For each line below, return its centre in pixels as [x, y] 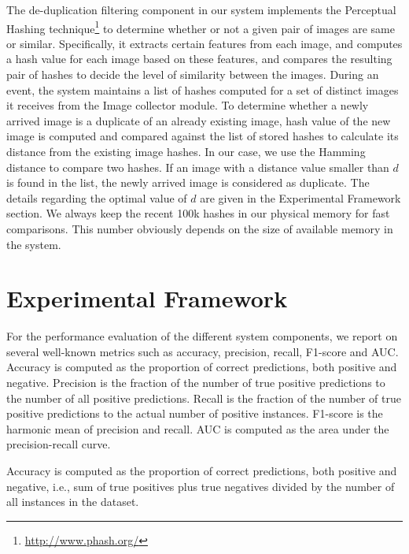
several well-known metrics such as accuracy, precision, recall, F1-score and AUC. [203, 351]
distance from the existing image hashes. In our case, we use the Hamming [186, 151]
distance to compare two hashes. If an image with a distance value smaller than [198, 167]
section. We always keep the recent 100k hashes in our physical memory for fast [198, 213]
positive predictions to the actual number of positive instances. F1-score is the [195, 413]
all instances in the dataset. [73, 502]
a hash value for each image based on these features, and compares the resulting [199, 59]
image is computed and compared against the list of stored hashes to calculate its [203, 136]
